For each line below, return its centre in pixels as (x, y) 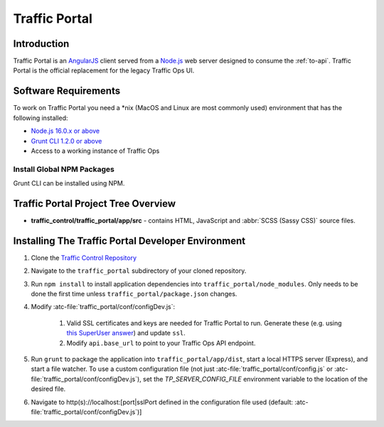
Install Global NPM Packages (64, 169)
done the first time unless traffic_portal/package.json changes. (134, 294)
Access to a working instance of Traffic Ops (95, 151)
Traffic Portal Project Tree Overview (94, 204)
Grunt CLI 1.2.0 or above (66, 141)
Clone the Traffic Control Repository (84, 258)
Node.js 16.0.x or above (65, 131)
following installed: (41, 118)
